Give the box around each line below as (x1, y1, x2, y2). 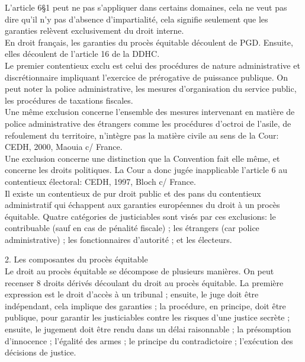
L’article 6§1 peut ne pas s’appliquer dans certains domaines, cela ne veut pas (5, 1, 287, 13)
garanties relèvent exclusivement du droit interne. (5, 24, 184, 37)
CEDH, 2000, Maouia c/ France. (5, 140, 123, 153)
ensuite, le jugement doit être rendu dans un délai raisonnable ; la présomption (5, 323, 291, 335)
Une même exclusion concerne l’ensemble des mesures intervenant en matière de (5, 105, 295, 118)
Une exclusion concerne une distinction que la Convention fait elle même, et (5, 152, 280, 164)
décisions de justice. (5, 346, 76, 358)
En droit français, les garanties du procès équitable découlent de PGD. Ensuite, (5, 36, 293, 48)
